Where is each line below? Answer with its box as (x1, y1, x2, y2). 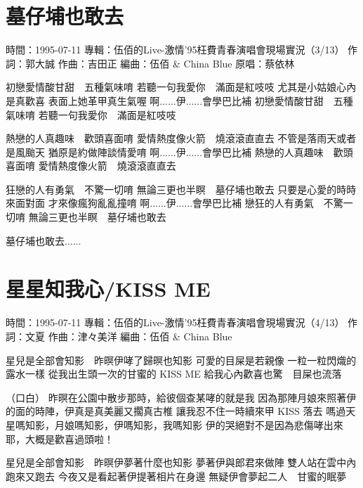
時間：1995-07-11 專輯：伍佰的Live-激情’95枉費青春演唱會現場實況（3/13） (6, 42, 345, 57)
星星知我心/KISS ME (6, 274, 211, 303)
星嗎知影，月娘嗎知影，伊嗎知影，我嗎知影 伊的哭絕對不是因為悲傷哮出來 (6, 417, 343, 432)
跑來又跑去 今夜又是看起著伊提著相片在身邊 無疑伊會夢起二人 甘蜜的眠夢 (6, 468, 347, 483)
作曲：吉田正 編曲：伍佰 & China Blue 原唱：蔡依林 (58, 56, 295, 70)
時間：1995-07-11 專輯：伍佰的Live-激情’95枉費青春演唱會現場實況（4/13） (6, 315, 345, 330)
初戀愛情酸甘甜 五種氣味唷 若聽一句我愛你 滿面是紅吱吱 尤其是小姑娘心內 (6, 79, 357, 94)
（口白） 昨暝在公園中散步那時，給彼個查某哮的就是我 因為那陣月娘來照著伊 (6, 390, 357, 404)
